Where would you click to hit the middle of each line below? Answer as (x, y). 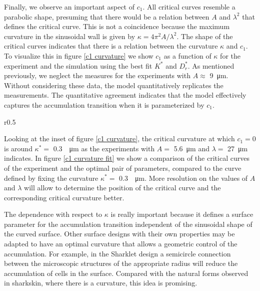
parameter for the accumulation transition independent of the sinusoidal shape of (128, 224)
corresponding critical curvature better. (64, 197)
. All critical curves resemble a (189, 7)
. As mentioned (211, 65)
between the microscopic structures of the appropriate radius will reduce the (121, 263)
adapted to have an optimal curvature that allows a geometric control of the (121, 244)
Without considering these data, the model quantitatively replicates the (114, 85)
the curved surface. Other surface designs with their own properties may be (119, 234)
